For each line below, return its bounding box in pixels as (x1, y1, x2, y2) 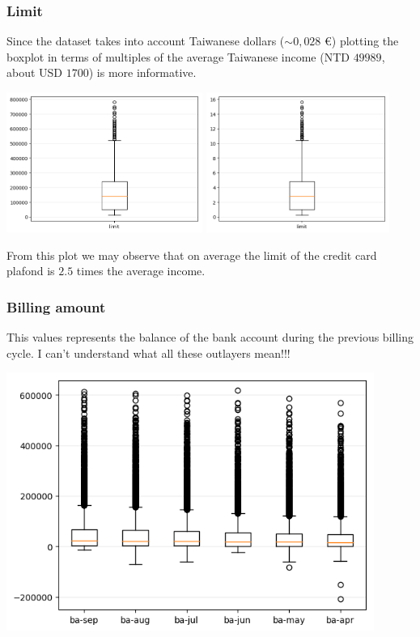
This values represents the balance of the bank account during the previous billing (6, 329, 414, 346)
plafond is (6, 262, 55, 279)
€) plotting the (325, 32, 399, 49)
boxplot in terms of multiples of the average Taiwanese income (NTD (6, 48, 350, 65)
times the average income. (76, 262, 206, 279)
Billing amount (6, 296, 106, 316)
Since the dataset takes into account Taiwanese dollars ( (6, 32, 285, 49)
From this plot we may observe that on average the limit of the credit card (6, 246, 377, 263)
